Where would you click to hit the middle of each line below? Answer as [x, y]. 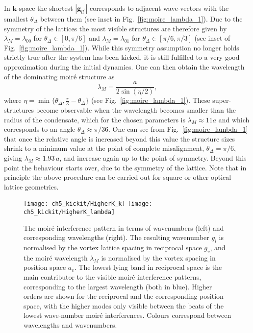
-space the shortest [45, 8]
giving [13, 158]
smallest [16, 19]
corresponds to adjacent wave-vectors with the [159, 8]
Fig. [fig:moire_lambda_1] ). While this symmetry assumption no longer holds [122, 47]
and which [234, 119]
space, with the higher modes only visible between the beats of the [124, 305]
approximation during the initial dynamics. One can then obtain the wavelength [124, 66]
